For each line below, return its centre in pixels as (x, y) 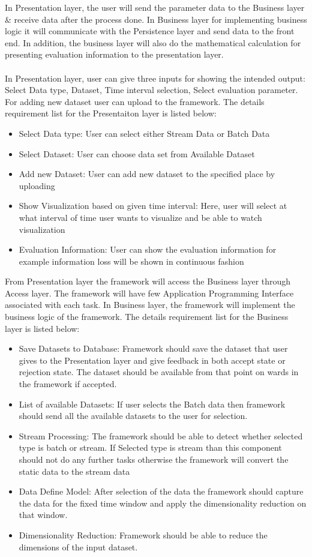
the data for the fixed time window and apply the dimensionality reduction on (163, 503)
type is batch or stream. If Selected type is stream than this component (150, 447)
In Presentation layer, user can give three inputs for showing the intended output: (155, 78)
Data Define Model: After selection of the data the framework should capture (161, 491)
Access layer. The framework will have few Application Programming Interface (149, 293)
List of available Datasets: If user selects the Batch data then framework (152, 404)
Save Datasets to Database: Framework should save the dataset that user (153, 348)
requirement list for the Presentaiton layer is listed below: (111, 113)
